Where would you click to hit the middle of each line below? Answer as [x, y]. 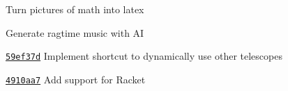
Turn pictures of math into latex [75, 9]
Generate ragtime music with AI [75, 32]
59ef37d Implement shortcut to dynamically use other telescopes [144, 56]
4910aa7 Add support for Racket [76, 79]
